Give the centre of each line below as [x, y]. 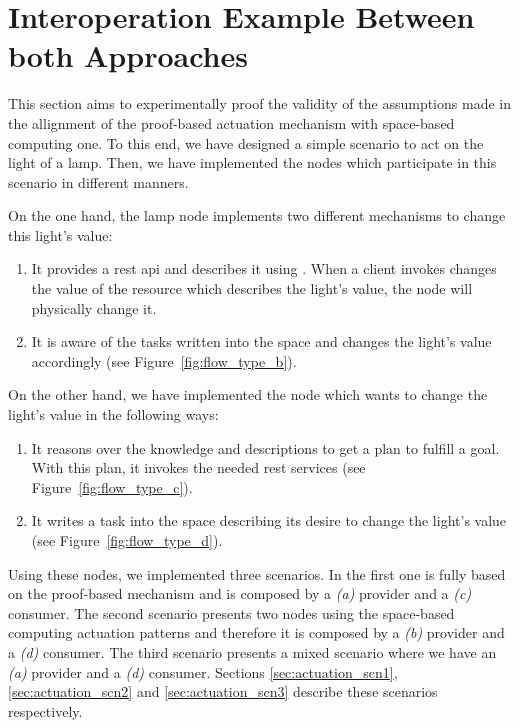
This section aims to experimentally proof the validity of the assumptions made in [259, 103]
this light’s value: [60, 234]
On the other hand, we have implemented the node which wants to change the [248, 394]
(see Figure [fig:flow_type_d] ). [127, 540]
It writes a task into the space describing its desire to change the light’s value [269, 520]
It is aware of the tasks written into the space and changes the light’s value [261, 341]
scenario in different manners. [98, 181]
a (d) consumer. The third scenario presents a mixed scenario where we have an [252, 651]
